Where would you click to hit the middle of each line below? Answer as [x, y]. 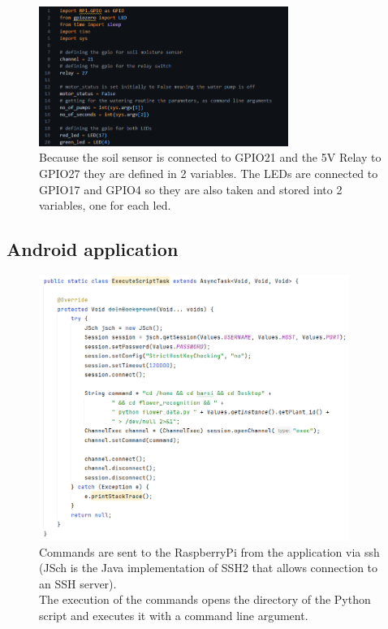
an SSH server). [78, 583]
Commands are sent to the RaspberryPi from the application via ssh [209, 551]
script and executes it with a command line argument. [174, 615]
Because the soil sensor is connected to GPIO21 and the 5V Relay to [210, 157]
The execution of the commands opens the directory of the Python [205, 599]
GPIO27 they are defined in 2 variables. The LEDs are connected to [209, 173]
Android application [93, 249]
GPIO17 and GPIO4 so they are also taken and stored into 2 [191, 189]
